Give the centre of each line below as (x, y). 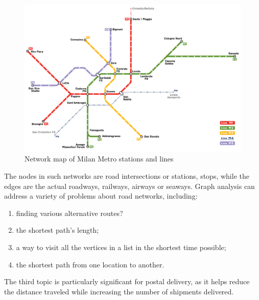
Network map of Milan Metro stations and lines (99, 159)
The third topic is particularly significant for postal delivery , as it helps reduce (127, 281)
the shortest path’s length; (57, 230)
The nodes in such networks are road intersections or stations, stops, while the (127, 176)
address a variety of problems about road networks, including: (101, 196)
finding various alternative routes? (69, 213)
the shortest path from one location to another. (90, 264)
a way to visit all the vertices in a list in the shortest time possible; (121, 247)
